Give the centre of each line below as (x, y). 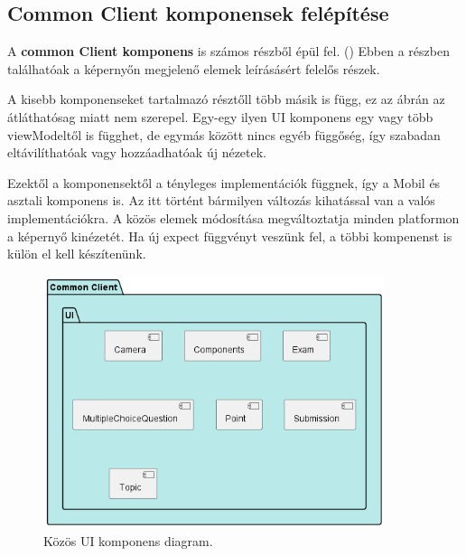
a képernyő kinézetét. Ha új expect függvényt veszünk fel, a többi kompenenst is (230, 236)
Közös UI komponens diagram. (128, 540)
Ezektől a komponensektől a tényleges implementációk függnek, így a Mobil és (224, 182)
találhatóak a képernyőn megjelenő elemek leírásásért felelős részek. (194, 68)
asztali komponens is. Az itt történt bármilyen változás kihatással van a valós (221, 200)
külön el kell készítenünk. (77, 254)
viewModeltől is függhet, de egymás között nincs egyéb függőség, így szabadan (224, 134)
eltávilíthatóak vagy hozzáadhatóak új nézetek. (137, 152)
